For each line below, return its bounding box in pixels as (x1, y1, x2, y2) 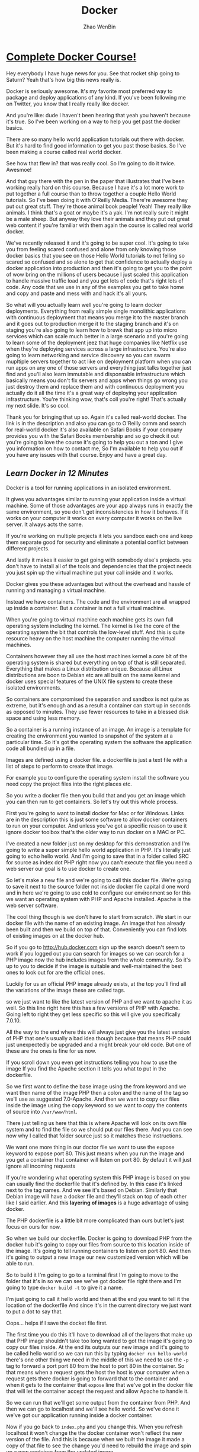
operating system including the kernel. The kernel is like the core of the (6, 622, 180, 629)
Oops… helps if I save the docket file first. (6, 1319, 108, 1326)
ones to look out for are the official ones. (6, 969, 105, 976)
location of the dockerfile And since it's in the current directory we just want (6, 1302, 192, 1309)
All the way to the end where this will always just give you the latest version (6, 1028, 190, 1036)
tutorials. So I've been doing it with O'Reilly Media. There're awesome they (6, 196, 188, 203)
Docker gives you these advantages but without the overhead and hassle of (6, 580, 191, 587)
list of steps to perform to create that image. (6, 762, 114, 770)
